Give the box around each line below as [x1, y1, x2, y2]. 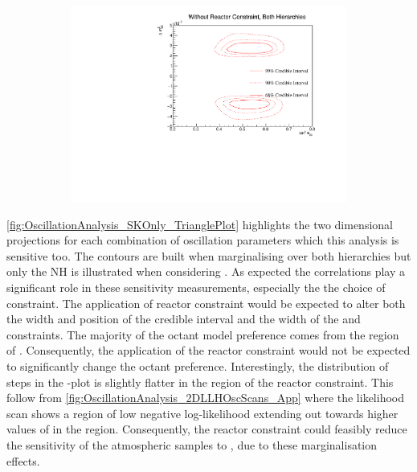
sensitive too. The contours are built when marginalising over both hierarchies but [6, 247, 411, 264]
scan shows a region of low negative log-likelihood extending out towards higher [6, 404, 399, 421]
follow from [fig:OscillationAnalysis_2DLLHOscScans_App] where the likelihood [6, 389, 404, 406]
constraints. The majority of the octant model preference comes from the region [6, 326, 399, 343]
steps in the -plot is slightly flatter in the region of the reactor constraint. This [6, 373, 394, 390]
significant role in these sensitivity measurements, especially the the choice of [6, 279, 386, 296]
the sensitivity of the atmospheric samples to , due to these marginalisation [6, 437, 378, 454]
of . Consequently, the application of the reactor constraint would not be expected [6, 342, 411, 359]
